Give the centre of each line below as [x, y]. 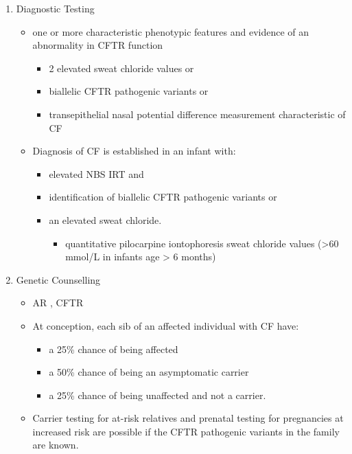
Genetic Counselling [58, 279]
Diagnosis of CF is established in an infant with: [134, 151]
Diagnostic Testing [55, 8]
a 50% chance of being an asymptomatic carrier [149, 372]
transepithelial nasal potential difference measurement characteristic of [197, 114]
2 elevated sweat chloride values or [121, 68]
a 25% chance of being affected [114, 349]
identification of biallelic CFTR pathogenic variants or [163, 197]
